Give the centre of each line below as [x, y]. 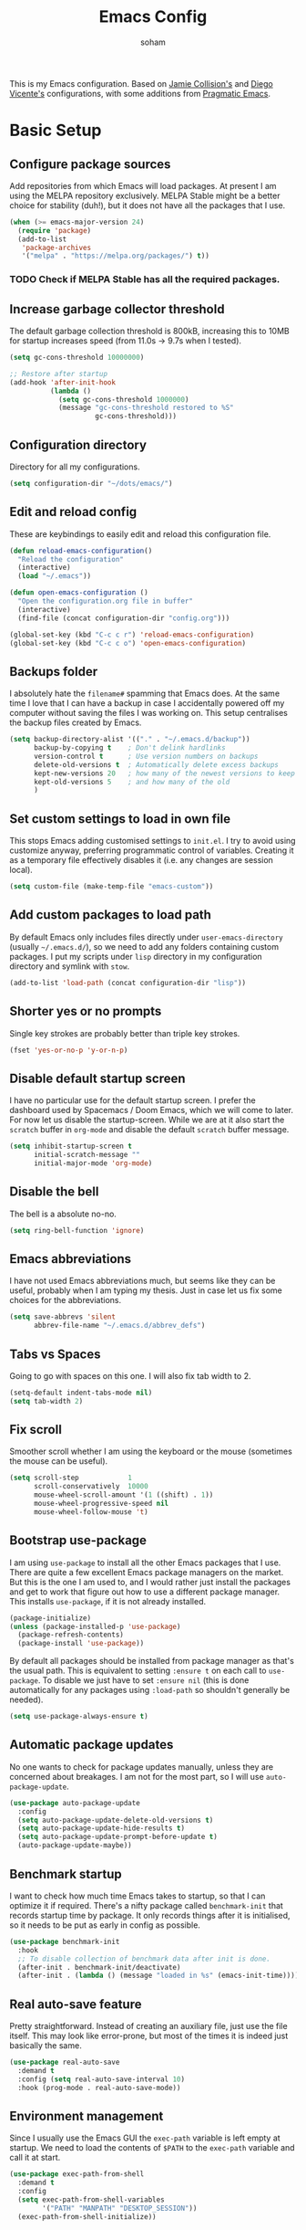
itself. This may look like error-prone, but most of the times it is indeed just [149, 2036]
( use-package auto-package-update [75, 1803]
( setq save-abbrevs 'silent [63, 1317]
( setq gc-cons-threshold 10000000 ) [77, 358]
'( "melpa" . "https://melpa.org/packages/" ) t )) [115, 256]
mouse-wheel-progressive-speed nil [101, 1504]
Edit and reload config [73, 512]
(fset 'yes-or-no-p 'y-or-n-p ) [69, 1050]
